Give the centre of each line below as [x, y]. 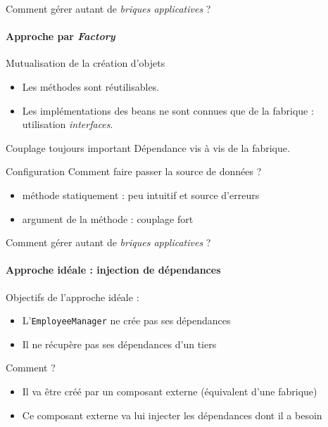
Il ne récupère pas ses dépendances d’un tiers [119, 344]
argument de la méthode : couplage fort [108, 218]
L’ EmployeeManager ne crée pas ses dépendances [126, 320]
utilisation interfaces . [68, 124]
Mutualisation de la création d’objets [86, 63]
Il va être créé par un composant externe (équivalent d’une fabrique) [170, 391]
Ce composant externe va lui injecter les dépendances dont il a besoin [172, 415]
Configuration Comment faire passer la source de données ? [134, 171]
